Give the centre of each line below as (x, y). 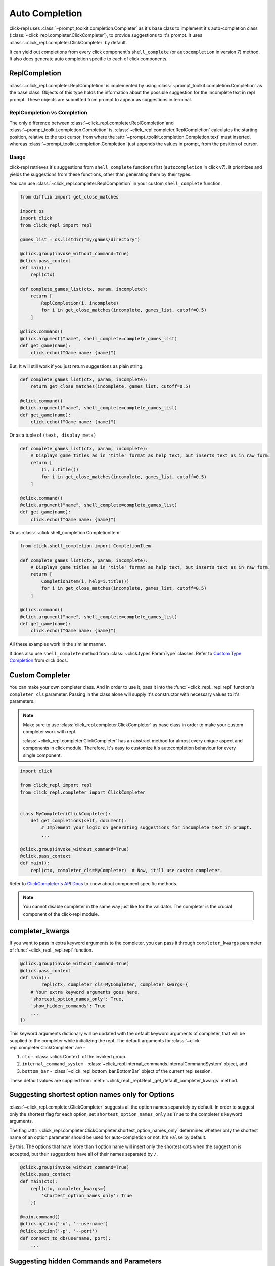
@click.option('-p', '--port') (59, 1231)
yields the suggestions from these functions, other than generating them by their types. (100, 174)
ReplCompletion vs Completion (49, 112)
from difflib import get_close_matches (69, 197)
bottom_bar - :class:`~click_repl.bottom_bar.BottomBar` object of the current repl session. (117, 1071)
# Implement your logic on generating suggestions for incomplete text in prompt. (147, 828)
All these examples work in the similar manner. (58, 644)
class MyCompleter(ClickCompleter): (65, 814)
